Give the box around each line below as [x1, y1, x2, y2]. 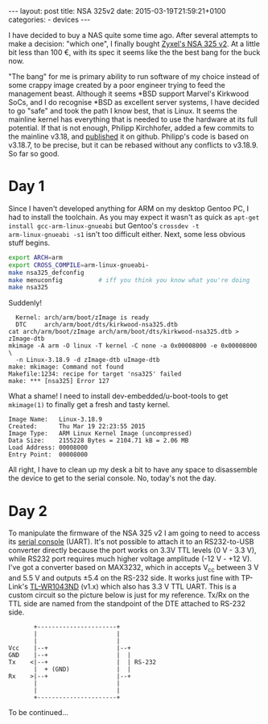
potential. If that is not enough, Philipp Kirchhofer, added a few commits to [8, 123, 255, 132]
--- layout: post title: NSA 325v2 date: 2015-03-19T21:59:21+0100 [8, 6, 227, 15]
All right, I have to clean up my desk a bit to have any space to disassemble [8, 465, 258, 475]
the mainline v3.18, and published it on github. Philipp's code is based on [8, 131, 249, 141]
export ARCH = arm [8, 253, 63, 261]
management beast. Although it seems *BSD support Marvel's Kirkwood [8, 89, 249, 98]
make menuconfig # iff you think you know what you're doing [8, 276, 250, 284]
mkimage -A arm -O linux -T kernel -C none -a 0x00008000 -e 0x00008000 [8, 342, 258, 350]
